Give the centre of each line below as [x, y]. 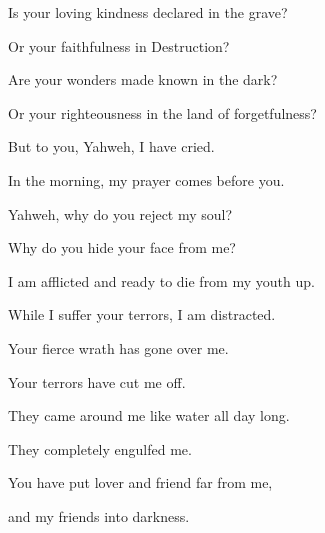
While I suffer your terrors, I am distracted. [142, 314]
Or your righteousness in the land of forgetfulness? [162, 112]
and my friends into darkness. [99, 515]
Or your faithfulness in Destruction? [119, 45]
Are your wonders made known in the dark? [143, 79]
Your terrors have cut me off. [97, 381]
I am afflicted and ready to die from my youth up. [161, 280]
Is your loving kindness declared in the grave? [148, 12]
